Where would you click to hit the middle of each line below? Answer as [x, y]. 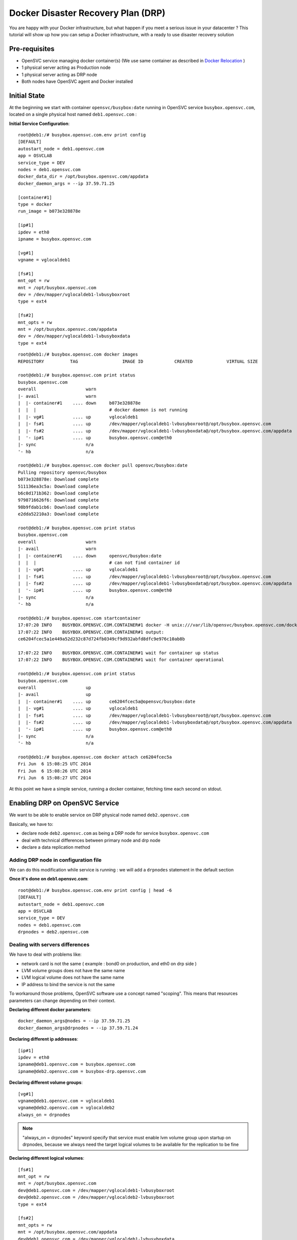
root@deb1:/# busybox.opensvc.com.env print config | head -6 [95, 890]
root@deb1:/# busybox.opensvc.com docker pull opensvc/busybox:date [103, 465]
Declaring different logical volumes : [47, 1158]
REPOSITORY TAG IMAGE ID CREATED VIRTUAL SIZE [138, 361]
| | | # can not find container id [99, 562]
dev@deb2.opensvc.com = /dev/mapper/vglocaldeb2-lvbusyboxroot [96, 1197]
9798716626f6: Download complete [58, 500]
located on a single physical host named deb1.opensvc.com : [73, 115]
